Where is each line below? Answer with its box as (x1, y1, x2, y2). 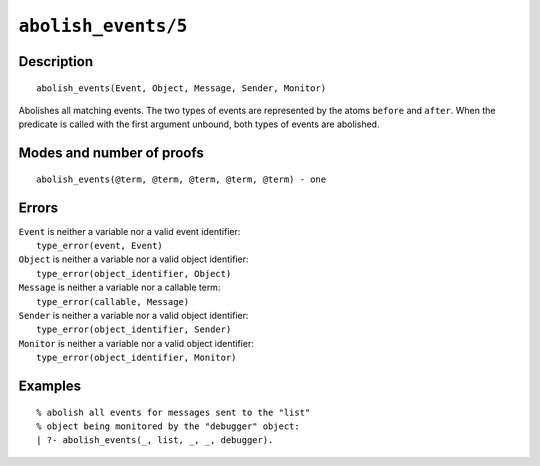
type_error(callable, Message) (36, 296, 190, 307)
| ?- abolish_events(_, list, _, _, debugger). (36, 435, 274, 446)
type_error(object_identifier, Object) (36, 268, 232, 279)
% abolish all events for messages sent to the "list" (36, 406, 311, 418)
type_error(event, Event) (36, 240, 164, 252)
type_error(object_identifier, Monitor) (36, 352, 237, 364)
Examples (18, 377, 82, 394)
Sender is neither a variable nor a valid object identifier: (18, 310, 249, 321)
